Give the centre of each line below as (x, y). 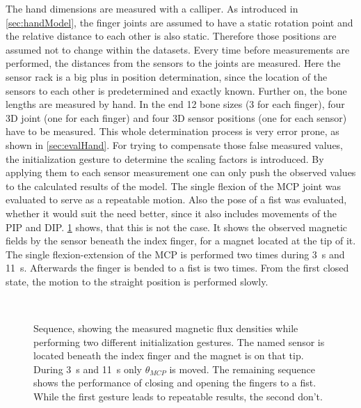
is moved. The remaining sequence (242, 369)
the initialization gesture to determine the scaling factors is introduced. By (165, 158)
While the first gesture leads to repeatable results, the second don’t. (178, 397)
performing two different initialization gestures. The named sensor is (179, 342)
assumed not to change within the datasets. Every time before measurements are (178, 49)
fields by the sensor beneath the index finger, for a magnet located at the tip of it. (181, 241)
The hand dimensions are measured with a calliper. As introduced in (152, 8)
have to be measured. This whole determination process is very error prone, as (173, 131)
